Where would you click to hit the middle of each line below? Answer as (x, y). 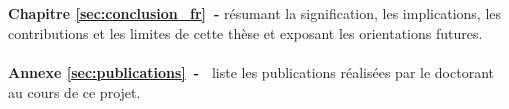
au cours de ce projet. (74, 91)
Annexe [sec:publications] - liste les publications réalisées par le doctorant (251, 71)
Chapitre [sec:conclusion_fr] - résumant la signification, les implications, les (255, 13)
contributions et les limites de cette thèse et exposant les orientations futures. (245, 32)
